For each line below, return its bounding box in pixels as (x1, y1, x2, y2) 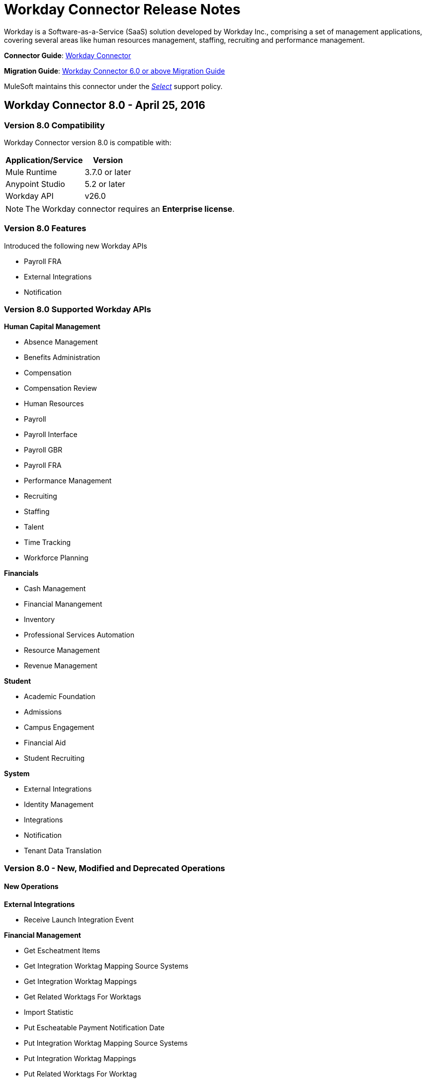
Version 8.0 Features (4, 223, 86, 234)
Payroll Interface (24, 430, 78, 439)
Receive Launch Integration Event (24, 915, 134, 924)
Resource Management (24, 646, 100, 655)
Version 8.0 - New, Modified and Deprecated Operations (4, 863, 225, 873)
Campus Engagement (24, 723, 94, 732)
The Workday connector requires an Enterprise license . (25, 203, 235, 214)
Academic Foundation (24, 692, 95, 701)
